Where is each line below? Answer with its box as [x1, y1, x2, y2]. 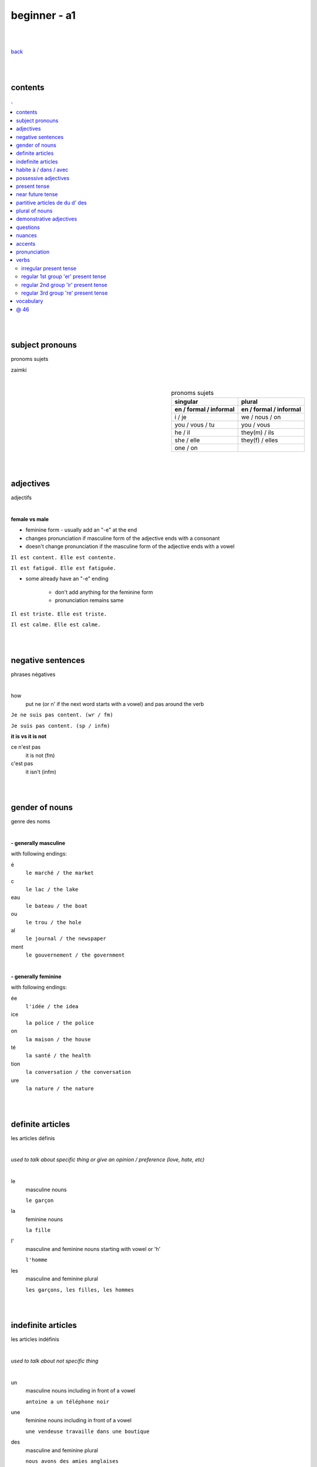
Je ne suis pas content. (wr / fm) [11, 712, 114, 718]
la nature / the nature [25, 1086, 94, 1091]
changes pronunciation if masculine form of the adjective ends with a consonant [25, 535, 220, 542]
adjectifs [11, 494, 32, 501]
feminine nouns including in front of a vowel [25, 1417, 132, 1424]
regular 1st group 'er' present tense [21, 273, 107, 280]
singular [174, 398, 198, 406]
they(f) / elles [241, 436, 278, 444]
